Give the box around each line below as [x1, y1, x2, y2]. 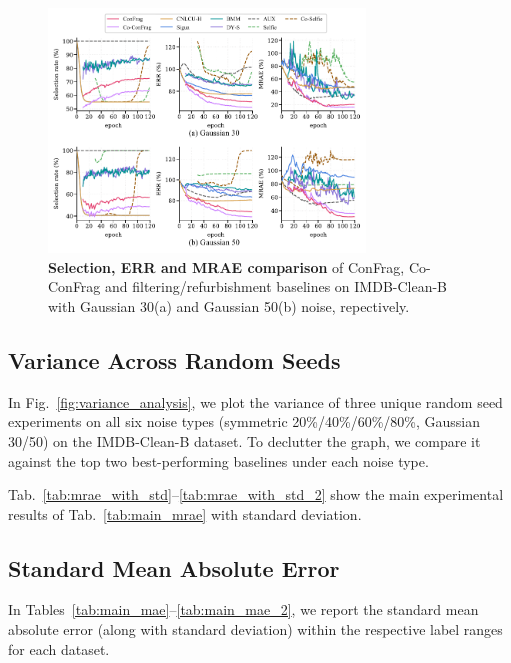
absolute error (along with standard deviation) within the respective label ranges [8, 619, 503, 640]
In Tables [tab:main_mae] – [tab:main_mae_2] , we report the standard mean [8, 599, 479, 620]
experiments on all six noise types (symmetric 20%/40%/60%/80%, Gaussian [8, 411, 480, 432]
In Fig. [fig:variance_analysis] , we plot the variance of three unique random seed [8, 391, 503, 412]
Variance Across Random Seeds [8, 344, 341, 375]
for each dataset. [8, 638, 110, 659]
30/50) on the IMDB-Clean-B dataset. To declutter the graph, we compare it [8, 430, 481, 451]
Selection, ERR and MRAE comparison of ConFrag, [48, 256, 405, 277]
